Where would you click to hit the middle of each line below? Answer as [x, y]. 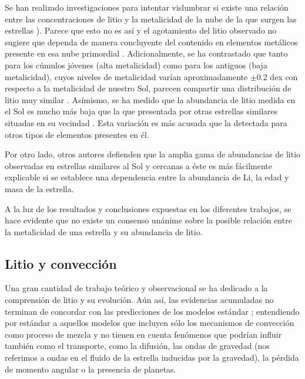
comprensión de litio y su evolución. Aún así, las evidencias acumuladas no [139, 300]
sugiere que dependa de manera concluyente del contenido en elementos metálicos [151, 42]
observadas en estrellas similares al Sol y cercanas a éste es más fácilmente [139, 165]
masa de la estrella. [39, 188]
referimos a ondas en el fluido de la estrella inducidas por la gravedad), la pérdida [152, 357]
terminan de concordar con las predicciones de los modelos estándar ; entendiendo [152, 311]
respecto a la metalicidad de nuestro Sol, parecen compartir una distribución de [148, 88]
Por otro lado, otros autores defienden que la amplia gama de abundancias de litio [153, 154]
